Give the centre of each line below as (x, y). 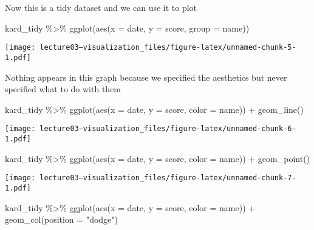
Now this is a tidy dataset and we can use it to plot (101, 7)
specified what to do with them (63, 89)
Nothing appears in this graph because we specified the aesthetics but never (146, 77)
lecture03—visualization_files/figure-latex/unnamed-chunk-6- (168, 129)
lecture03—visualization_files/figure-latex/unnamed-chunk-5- (168, 48)
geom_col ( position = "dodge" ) (61, 219)
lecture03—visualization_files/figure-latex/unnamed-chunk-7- (168, 178)
